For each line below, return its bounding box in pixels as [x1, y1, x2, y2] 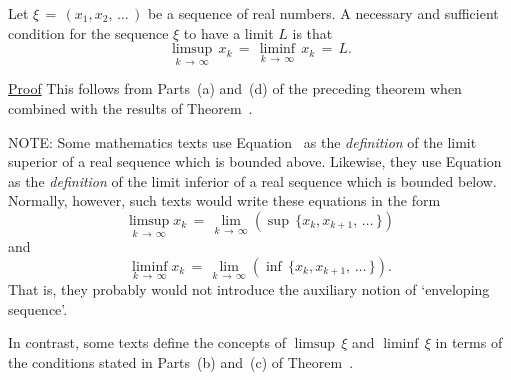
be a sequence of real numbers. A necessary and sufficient [147, 3, 499, 23]
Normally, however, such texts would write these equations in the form [8, 190, 441, 211]
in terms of [435, 332, 503, 353]
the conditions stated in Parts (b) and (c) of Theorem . [8, 351, 354, 372]
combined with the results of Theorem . [8, 98, 253, 118]
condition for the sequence [8, 22, 169, 43]
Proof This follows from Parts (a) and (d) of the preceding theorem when [8, 78, 462, 99]
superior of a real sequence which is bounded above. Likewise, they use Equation [8, 151, 502, 172]
